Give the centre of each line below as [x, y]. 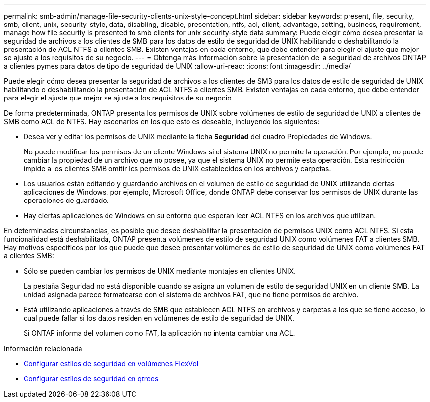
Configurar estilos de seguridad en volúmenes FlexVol [111, 364]
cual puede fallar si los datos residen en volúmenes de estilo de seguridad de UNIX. [159, 318]
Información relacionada [43, 348]
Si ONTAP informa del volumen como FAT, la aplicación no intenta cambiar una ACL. [159, 333]
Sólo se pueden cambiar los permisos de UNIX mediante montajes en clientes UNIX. [160, 271]
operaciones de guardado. [66, 200]
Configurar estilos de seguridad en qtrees [91, 379]
